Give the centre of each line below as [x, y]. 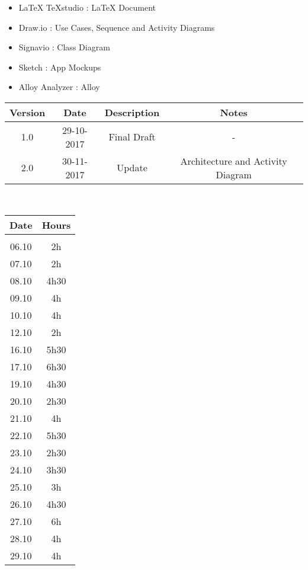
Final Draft [132, 137]
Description [132, 112]
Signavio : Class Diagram [64, 47]
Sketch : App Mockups [60, 67]
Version [28, 112]
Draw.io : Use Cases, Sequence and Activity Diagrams [117, 27]
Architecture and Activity [234, 161]
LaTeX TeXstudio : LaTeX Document [87, 7]
